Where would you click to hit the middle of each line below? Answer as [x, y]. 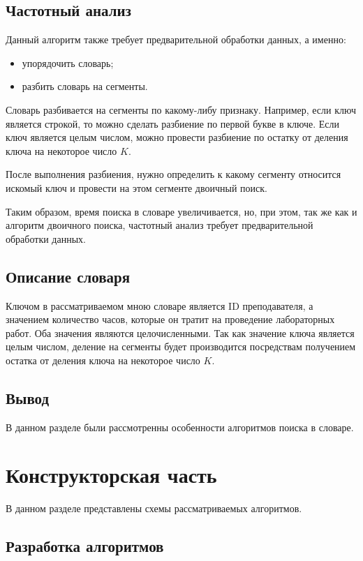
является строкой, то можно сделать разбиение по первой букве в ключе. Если [173, 123]
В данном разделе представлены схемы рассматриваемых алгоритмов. [154, 508]
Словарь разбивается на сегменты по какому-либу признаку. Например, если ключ [181, 109]
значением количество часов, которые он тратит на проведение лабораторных [170, 319]
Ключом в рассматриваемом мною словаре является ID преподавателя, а [160, 305]
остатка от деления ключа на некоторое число [103, 360]
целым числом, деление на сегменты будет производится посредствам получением [181, 346]
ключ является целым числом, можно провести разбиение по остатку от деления [177, 137]
